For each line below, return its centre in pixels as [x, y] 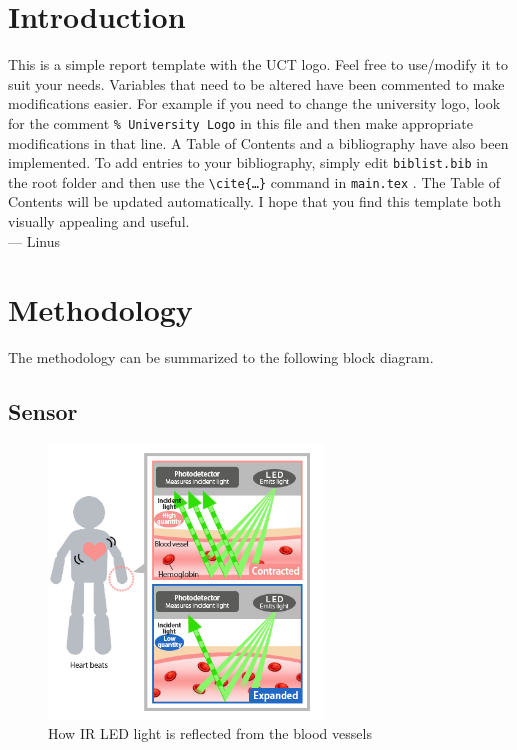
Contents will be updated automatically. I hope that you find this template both [254, 201]
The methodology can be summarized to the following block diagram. [221, 357]
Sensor [43, 411]
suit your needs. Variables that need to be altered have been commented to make [256, 83]
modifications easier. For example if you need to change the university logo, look [254, 103]
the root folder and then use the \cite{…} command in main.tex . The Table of [254, 181]
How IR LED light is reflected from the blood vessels [210, 733]
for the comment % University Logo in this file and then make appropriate [240, 122]
